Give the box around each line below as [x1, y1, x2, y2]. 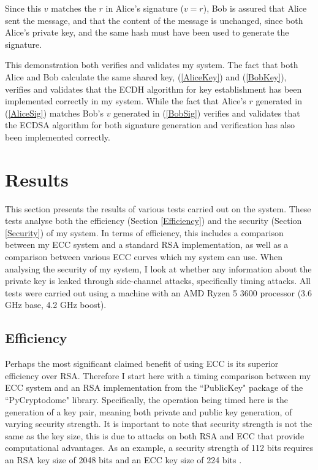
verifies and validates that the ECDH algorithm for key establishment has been [5, 82, 302, 95]
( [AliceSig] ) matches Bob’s [5, 106, 104, 119]
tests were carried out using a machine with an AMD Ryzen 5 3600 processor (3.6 [5, 286, 312, 299]
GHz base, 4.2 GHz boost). [5, 298, 107, 311]
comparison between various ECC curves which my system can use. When [5, 250, 282, 263]
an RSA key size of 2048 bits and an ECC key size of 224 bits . [5, 453, 242, 466]
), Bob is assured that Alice [203, 2, 307, 14]
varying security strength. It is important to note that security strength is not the [5, 417, 312, 430]
